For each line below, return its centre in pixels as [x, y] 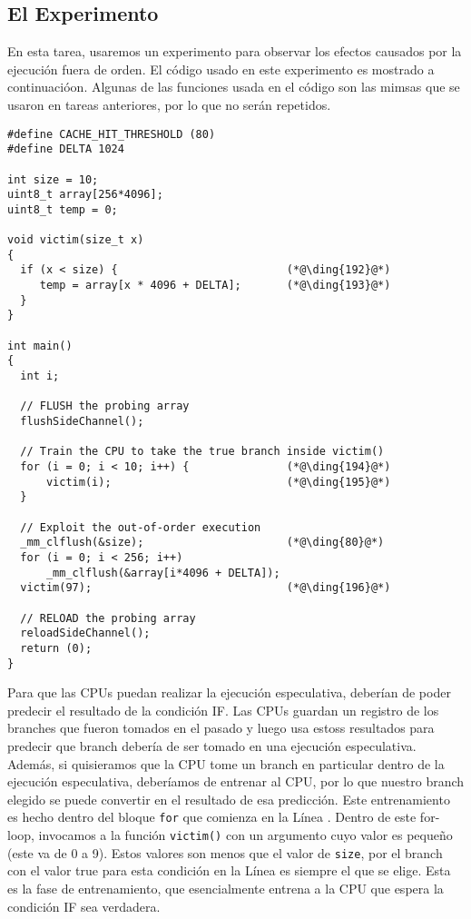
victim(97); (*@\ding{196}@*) [206, 588]
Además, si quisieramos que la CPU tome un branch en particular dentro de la [226, 763]
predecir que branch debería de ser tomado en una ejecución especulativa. [212, 745]
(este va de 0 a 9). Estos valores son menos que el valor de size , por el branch [225, 852]
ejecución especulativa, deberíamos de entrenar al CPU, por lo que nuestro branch [236, 781]
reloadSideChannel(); [85, 633]
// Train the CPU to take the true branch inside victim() [202, 452]
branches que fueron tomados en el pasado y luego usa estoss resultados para [221, 728]
